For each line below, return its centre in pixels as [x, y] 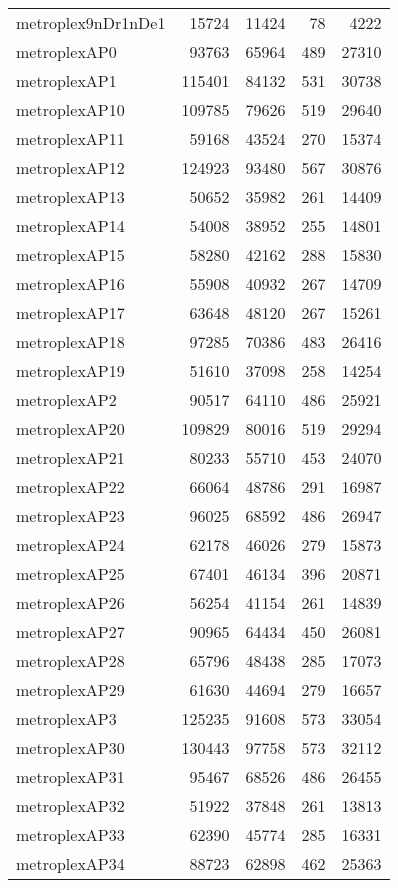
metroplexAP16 [70, 283]
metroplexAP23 [70, 515]
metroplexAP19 [70, 370]
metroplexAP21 [70, 457]
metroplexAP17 [70, 312]
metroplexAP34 [70, 863]
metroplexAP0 [66, 51]
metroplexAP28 [70, 660]
